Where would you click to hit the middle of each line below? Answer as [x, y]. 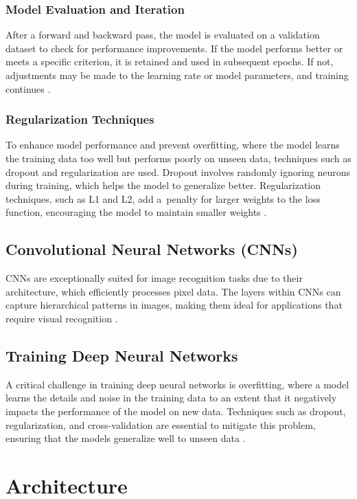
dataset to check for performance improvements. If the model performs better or [174, 48]
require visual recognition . [62, 318]
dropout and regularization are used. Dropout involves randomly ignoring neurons [178, 171]
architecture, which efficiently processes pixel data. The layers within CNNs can [173, 291]
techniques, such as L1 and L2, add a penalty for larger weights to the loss [163, 198]
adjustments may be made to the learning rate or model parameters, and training [177, 75]
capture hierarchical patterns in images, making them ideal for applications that [174, 305]
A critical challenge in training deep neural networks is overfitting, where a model [177, 384]
